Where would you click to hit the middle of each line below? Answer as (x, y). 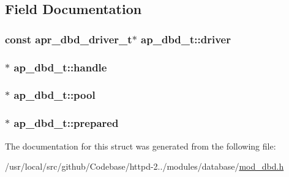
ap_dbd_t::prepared (66, 123)
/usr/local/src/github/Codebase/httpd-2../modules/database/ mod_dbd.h (144, 166)
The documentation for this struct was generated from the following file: (141, 146)
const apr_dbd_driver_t (69, 39)
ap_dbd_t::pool (54, 95)
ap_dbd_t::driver (186, 39)
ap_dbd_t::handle (60, 67)
